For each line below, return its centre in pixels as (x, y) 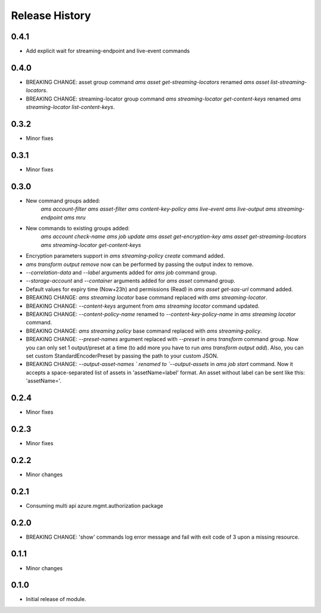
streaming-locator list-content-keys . (70, 107)
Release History (51, 15)
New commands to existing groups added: (78, 229)
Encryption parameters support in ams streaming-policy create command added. (125, 256)
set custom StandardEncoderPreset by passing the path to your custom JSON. (122, 356)
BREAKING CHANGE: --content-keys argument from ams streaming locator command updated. (143, 306)
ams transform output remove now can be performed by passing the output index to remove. (140, 264)
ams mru (75, 217)
